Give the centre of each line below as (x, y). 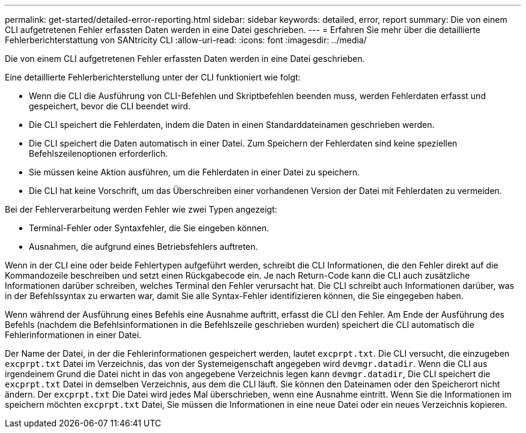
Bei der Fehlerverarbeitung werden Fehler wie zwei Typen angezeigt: (141, 209)
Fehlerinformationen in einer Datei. (73, 335)
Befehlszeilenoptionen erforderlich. (98, 153)
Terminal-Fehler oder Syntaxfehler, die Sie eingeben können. (149, 228)
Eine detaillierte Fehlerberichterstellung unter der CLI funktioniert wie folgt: (153, 77)
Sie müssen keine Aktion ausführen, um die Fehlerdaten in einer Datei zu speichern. (195, 172)
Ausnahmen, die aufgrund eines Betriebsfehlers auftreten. (144, 247)
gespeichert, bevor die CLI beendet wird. (110, 106)
